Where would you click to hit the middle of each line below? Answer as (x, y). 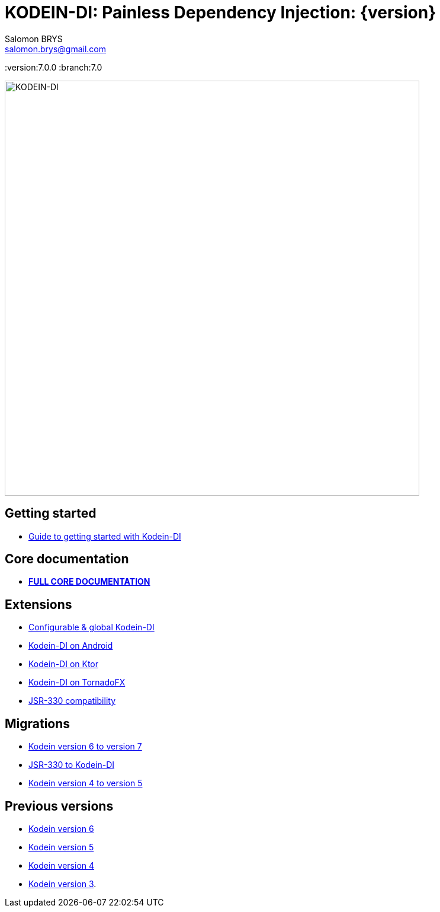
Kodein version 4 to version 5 (86, 783)
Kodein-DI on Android (71, 646)
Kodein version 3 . (62, 884)
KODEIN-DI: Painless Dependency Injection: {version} (221, 12)
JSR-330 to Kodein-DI (72, 765)
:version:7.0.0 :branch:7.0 (54, 67)
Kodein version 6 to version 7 (85, 747)
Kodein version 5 (61, 847)
